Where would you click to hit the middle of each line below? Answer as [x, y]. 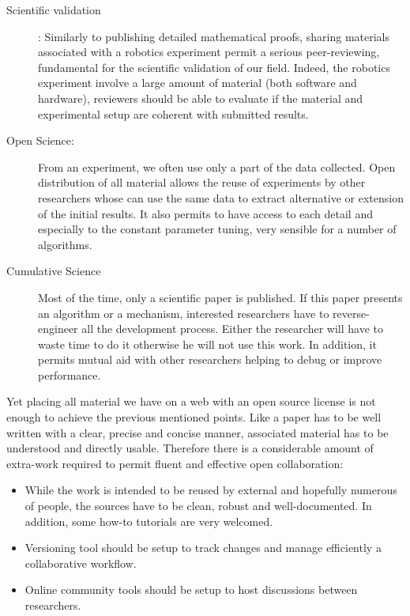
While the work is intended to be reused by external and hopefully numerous [211, 490]
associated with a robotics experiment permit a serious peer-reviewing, [209, 52]
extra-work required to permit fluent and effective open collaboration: [175, 463]
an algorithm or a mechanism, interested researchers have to [184, 313]
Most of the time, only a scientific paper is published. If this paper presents [220, 297]
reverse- [351, 313]
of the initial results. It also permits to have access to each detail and [205, 213]
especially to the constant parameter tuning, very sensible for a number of [217, 229]
